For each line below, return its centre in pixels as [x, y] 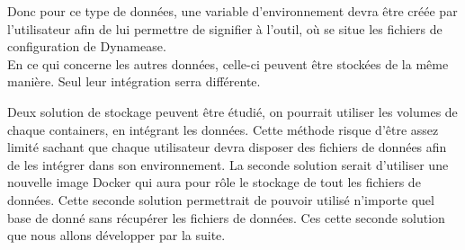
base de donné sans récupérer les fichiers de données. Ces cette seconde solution [226, 217]
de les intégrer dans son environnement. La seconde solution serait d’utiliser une [228, 164]
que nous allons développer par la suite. [116, 235]
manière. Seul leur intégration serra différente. [134, 81]
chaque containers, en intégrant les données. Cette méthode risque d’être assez [223, 129]
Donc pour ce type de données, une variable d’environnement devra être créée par [232, 11]
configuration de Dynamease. [87, 46]
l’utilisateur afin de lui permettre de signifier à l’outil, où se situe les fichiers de [225, 28]
